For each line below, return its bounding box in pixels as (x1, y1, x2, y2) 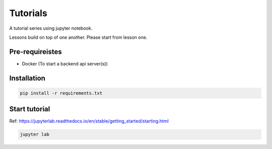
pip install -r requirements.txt (20, 90, 103, 96)
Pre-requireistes (9, 47, 62, 56)
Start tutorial (9, 105, 50, 113)
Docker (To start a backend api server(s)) (22, 60, 108, 66)
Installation (9, 73, 45, 83)
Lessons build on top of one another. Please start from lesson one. (9, 34, 148, 40)
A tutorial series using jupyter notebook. (9, 25, 93, 31)
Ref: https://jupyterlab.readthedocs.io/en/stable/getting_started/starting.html (9, 118, 169, 124)
